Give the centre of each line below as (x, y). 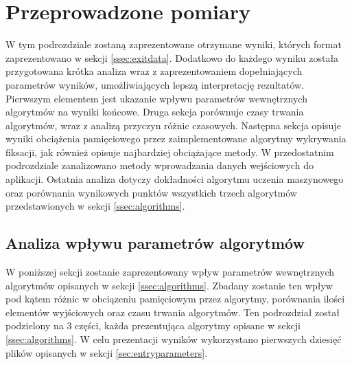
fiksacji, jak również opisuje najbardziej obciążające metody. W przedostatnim (170, 152)
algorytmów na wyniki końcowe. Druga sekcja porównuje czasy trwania (155, 112)
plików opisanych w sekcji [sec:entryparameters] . (107, 352)
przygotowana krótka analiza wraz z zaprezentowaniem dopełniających (154, 71)
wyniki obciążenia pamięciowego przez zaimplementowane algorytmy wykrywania (176, 139)
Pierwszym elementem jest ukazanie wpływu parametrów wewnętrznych (156, 98)
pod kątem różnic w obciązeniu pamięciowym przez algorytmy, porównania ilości (175, 299)
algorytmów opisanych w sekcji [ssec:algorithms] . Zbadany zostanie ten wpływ (169, 285)
